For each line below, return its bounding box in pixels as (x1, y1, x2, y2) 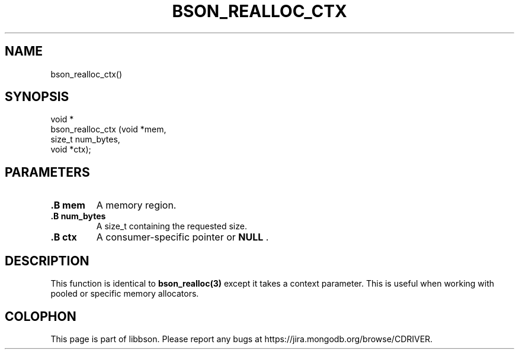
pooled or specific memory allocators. (50, 288, 199, 299)
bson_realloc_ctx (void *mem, (50, 124, 166, 135)
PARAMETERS (5, 164, 90, 180)
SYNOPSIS (5, 89, 69, 105)
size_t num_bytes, (50, 134, 120, 145)
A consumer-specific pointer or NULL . (96, 231, 269, 243)
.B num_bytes (50, 211, 106, 222)
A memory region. (96, 199, 177, 212)
